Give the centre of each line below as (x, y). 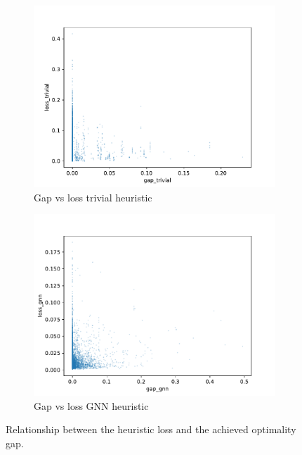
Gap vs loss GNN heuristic (91, 405)
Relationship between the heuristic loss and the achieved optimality (151, 429)
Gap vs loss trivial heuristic (93, 197)
